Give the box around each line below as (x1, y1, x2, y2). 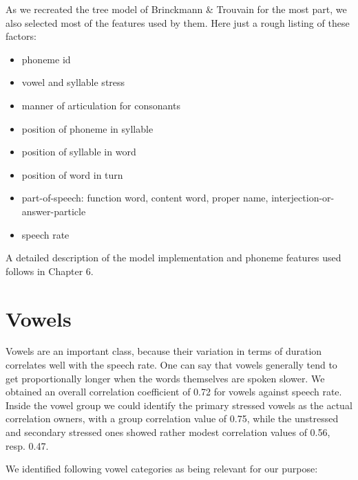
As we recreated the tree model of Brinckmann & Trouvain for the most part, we (6, 2, 347, 16)
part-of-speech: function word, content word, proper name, (21, 190, 268, 205)
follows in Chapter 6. (6, 263, 94, 278)
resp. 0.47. (6, 438, 49, 452)
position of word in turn (21, 167, 123, 182)
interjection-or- (271, 190, 335, 205)
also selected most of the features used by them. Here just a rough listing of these (6, 15, 350, 30)
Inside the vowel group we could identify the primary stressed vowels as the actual (6, 397, 352, 412)
